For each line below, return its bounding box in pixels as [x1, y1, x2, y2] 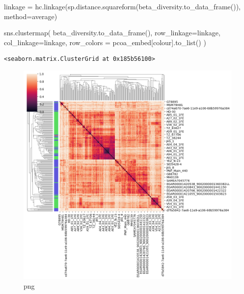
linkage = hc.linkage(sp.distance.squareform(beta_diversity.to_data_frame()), [4, 1, 241, 11]
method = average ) [4, 11, 57, 21]
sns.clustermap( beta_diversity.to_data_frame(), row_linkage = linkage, [4, 27, 220, 38]
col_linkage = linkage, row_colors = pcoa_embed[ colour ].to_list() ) [4, 37, 206, 47]
